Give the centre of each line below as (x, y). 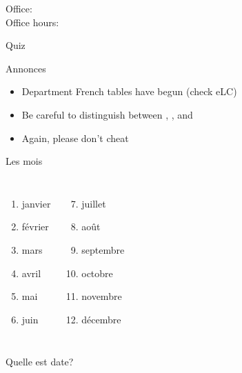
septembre (103, 249)
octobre (97, 273)
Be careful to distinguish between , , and (107, 114)
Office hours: (32, 22)
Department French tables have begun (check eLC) (129, 91)
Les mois (24, 161)
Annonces (26, 68)
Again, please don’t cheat (75, 138)
